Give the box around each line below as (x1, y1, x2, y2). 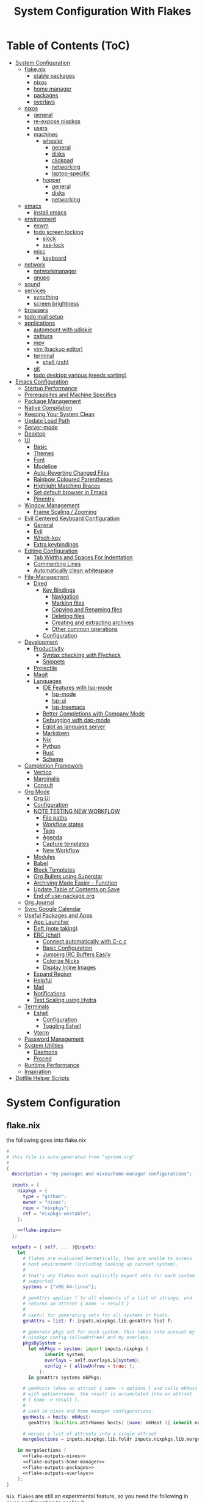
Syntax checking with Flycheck (42, 651, 121, 659)
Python (42, 742, 61, 750)
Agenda (42, 833, 63, 840)
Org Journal (24, 899, 55, 906)
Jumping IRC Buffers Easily (42, 951, 111, 958)
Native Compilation (24, 404, 73, 411)
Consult (33, 781, 54, 788)
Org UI (33, 794, 50, 802)
